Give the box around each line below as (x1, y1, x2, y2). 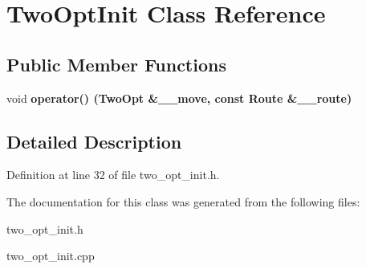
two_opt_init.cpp (6, 247, 95, 264)
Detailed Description (6, 128, 182, 153)
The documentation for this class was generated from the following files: (6, 193, 360, 210)
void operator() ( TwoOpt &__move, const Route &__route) (6, 89, 352, 106)
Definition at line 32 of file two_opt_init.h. (6, 166, 220, 183)
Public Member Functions (6, 51, 226, 76)
